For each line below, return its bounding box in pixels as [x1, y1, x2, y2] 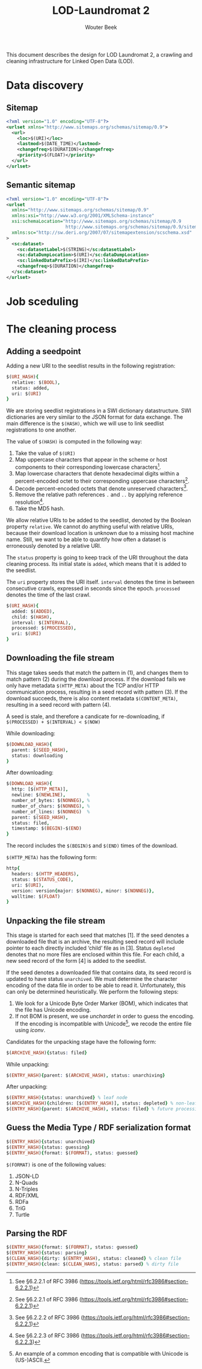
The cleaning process [6, 322, 117, 336]
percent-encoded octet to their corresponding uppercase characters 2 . [14, 476, 189, 484]
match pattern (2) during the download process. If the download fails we [6, 675, 186, 683]
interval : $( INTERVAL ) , [11, 619, 71, 625]
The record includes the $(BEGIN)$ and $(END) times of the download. [6, 842, 178, 850]
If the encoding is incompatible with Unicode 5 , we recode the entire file [14, 1019, 192, 1027]
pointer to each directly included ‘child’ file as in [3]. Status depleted [6, 944, 176, 952]
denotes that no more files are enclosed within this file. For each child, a [6, 951, 185, 958]
